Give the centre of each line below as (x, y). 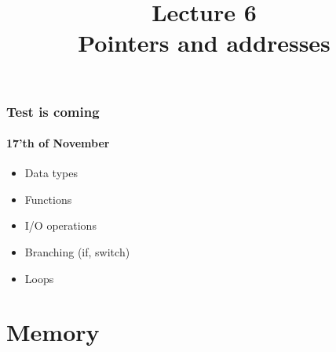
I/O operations (60, 225)
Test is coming (53, 111)
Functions (48, 199)
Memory (53, 332)
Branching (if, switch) (77, 252)
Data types (51, 173)
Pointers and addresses (204, 43)
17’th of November (58, 143)
